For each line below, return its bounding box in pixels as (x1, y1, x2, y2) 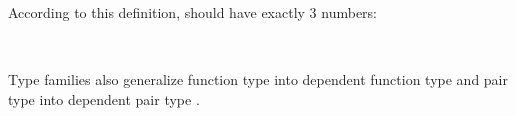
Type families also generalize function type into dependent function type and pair (8, 69, 508, 90)
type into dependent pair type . (8, 88, 200, 109)
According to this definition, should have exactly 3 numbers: (8, 2, 377, 22)
